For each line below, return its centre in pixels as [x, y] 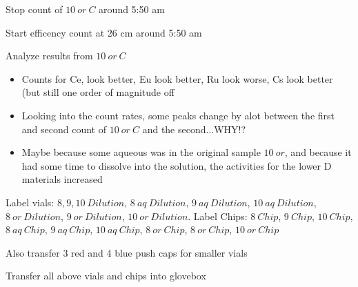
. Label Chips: [218, 216]
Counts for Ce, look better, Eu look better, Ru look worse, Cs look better [177, 78]
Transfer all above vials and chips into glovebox [106, 276]
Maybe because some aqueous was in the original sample [141, 152]
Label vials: [30, 202]
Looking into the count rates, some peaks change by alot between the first [178, 115]
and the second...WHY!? [194, 129]
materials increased [62, 179]
